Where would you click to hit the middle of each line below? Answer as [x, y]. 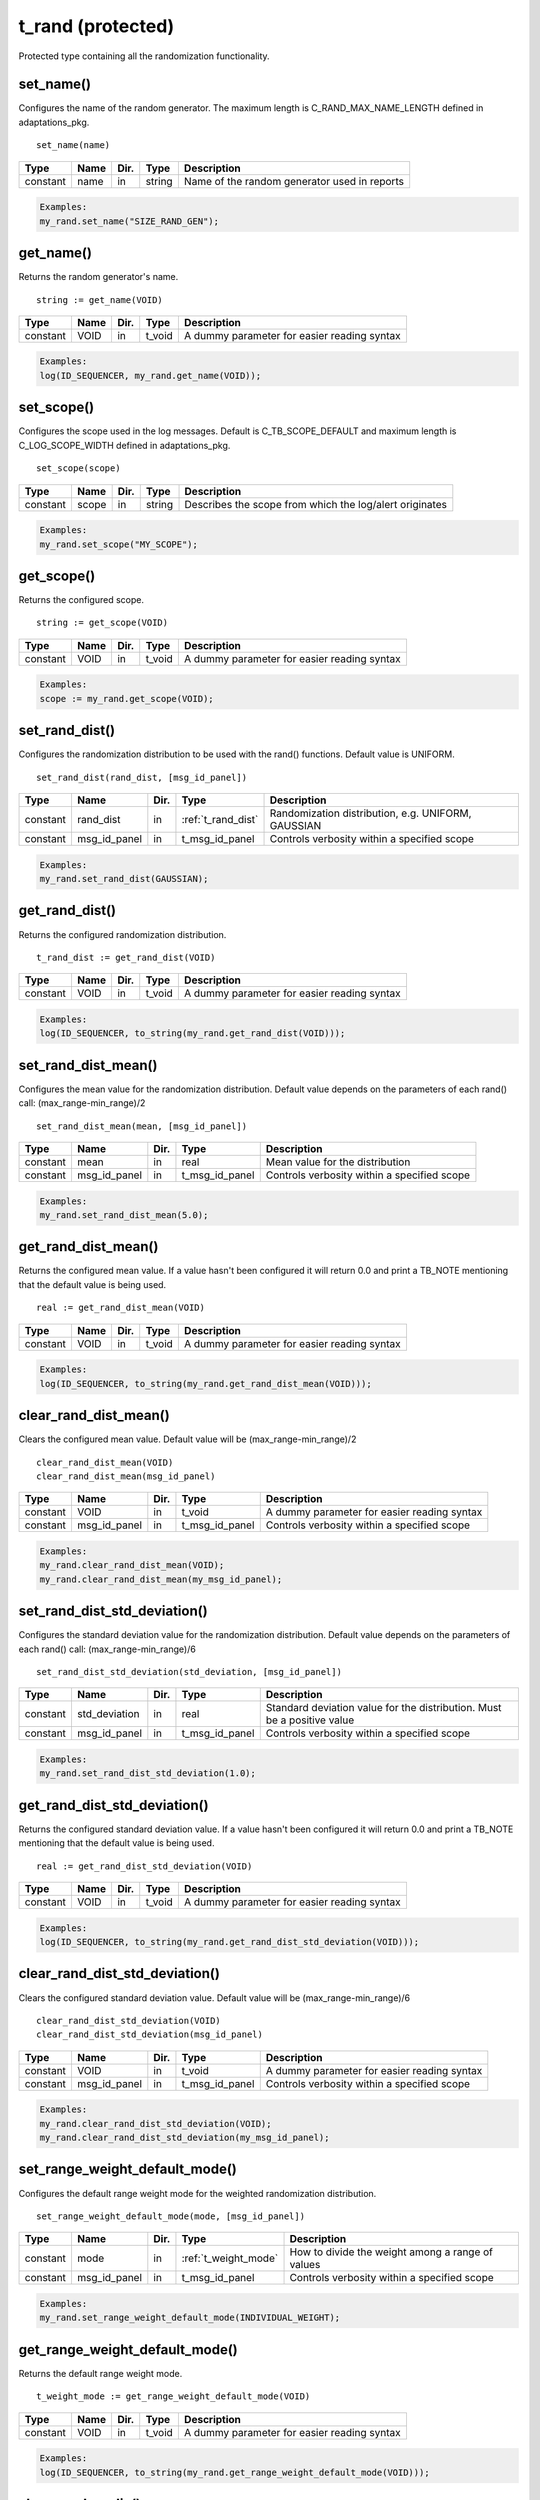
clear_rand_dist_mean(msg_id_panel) [126, 1476]
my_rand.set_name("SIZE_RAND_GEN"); [129, 221]
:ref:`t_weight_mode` [230, 2258]
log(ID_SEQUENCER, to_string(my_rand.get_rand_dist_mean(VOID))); [205, 1383]
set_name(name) [73, 145]
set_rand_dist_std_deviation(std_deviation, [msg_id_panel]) [189, 1671]
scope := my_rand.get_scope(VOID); [126, 698]
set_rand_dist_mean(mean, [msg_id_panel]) [142, 1126]
